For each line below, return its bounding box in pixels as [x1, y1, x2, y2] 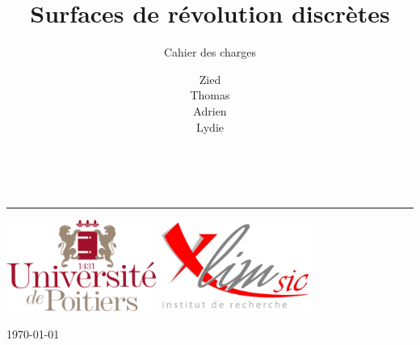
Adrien [193, 102, 227, 119]
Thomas [190, 86, 230, 103]
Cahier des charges [163, 44, 257, 61]
